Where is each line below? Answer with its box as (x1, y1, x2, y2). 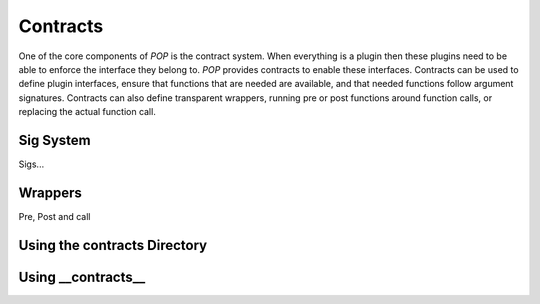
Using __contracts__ (18, 268, 146, 285)
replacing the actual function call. (18, 106, 157, 118)
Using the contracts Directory (18, 236, 208, 254)
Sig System (18, 131, 91, 149)
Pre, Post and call (18, 210, 91, 222)
